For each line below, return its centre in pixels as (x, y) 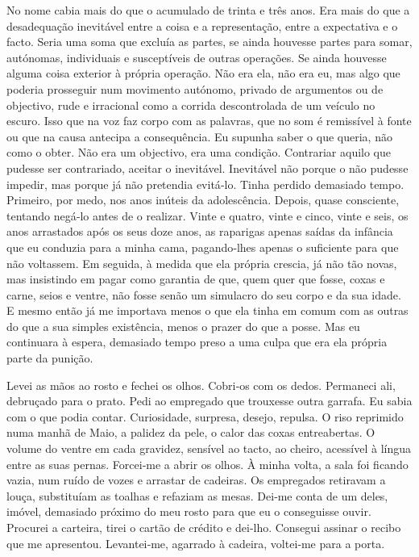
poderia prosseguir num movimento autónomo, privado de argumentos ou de (195, 88)
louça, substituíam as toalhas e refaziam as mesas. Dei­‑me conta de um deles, (197, 495)
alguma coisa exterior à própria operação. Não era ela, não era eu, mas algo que (203, 73)
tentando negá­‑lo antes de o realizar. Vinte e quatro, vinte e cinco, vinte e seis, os (207, 215)
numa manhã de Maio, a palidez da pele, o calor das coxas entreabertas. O (191, 432)
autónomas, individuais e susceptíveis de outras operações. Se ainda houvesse (197, 57)
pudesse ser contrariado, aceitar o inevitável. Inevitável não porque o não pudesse (207, 168)
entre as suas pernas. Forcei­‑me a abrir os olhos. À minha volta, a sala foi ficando (207, 464)
